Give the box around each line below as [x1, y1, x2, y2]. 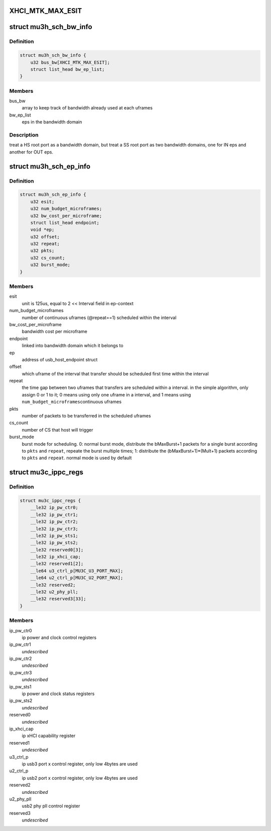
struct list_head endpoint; [30, 220, 100, 225]
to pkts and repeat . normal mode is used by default [22, 455, 132, 461]
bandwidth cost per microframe [22, 329, 87, 335]
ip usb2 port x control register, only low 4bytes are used [22, 775, 138, 781]
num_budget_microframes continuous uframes [22, 399, 122, 405]
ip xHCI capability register [22, 733, 76, 739]
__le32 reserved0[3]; [30, 547, 84, 552]
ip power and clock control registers [22, 634, 97, 640]
